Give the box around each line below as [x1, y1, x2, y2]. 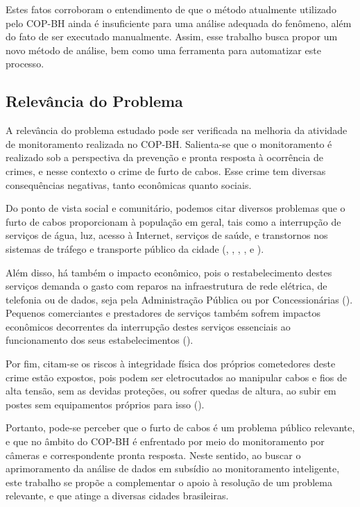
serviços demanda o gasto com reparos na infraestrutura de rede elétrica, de [6, 279, 327, 293]
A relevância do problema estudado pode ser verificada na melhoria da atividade [6, 123, 348, 138]
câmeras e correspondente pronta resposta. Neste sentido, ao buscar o [6, 447, 301, 462]
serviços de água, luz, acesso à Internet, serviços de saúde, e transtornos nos [6, 228, 328, 242]
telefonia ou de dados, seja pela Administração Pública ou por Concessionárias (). [6, 292, 353, 306]
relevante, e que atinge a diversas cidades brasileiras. [6, 488, 229, 503]
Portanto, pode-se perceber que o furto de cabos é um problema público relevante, [6, 420, 355, 435]
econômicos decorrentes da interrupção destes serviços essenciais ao [6, 319, 291, 333]
